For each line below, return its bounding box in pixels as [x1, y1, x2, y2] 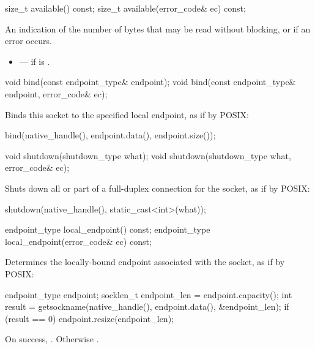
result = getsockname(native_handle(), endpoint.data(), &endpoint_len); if [5, 300, 289, 313]
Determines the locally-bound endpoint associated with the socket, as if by [5, 255, 285, 268]
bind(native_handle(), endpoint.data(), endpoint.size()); [5, 129, 216, 141]
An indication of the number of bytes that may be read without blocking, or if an [5, 22, 311, 35]
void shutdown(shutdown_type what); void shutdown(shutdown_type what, [5, 149, 291, 162]
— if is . [19, 54, 50, 67]
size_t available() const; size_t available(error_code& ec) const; [5, 2, 246, 14]
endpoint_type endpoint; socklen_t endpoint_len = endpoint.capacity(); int [5, 288, 292, 301]
